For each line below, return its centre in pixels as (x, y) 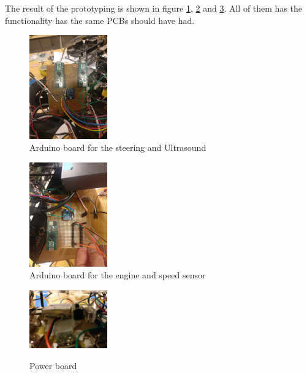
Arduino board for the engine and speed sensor (118, 275)
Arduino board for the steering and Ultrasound (118, 147)
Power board (53, 365)
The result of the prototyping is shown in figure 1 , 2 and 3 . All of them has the (154, 8)
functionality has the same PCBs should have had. (100, 20)
